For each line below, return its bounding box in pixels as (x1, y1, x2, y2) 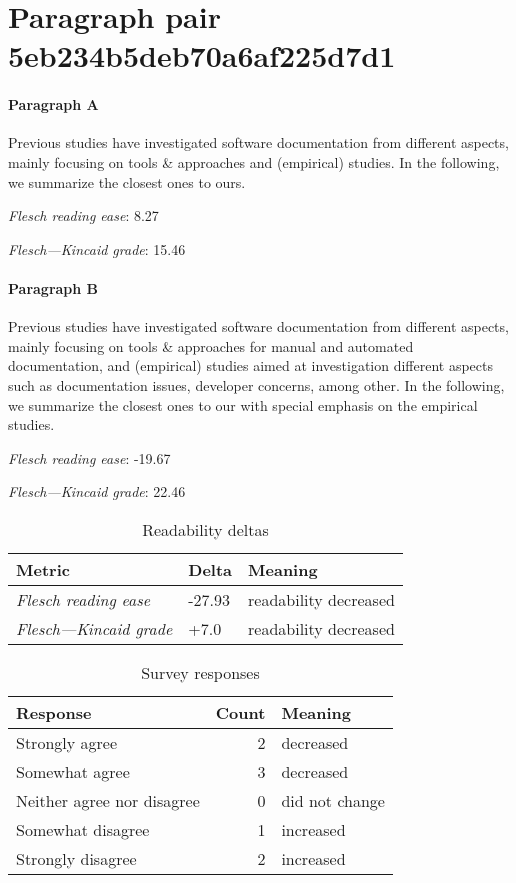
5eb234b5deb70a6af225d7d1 (8, 35, 396, 76)
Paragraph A (8, 94, 99, 115)
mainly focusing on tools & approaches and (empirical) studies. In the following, (8, 151, 500, 172)
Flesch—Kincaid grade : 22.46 (8, 481, 186, 502)
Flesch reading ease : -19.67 (8, 447, 171, 468)
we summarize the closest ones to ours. (8, 171, 246, 192)
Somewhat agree (16, 759, 130, 783)
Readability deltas (142, 517, 269, 541)
